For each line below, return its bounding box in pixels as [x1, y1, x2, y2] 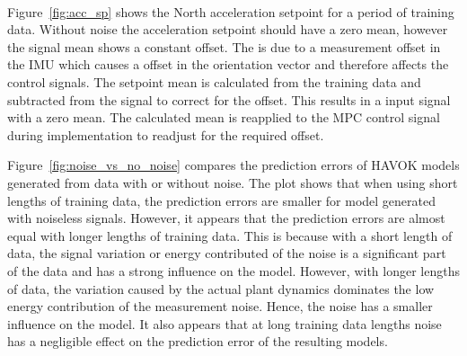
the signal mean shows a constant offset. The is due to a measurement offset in [7, 37, 441, 56]
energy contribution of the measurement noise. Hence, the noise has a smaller [7, 297, 433, 316]
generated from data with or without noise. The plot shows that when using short [7, 173, 458, 191]
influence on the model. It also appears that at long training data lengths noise [7, 314, 442, 333]
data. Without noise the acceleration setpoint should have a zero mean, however [7, 20, 448, 39]
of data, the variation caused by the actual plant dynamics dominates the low [7, 279, 435, 298]
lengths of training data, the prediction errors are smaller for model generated [7, 191, 436, 209]
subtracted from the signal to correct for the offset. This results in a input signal [7, 90, 451, 109]
